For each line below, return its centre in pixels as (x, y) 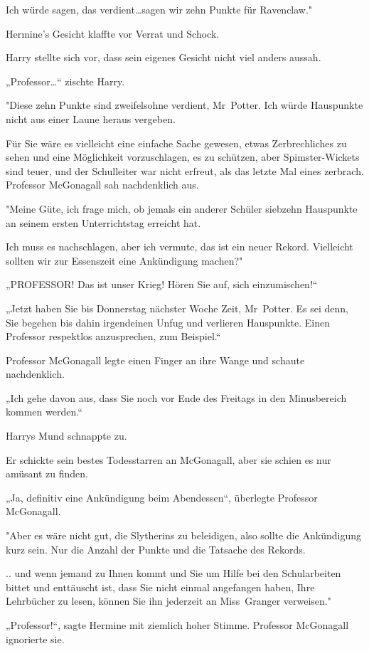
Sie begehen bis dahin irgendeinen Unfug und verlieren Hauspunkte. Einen (168, 322)
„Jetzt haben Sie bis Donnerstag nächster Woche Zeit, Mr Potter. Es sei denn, (177, 308)
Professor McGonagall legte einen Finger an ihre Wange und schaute (155, 360)
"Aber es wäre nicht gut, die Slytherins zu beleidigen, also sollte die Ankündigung (183, 535)
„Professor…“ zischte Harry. (65, 81)
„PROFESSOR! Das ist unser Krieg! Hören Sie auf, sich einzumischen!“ (162, 284)
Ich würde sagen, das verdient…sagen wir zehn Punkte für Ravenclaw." (159, 9)
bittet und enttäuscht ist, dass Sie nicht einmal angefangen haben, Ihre (160, 587)
